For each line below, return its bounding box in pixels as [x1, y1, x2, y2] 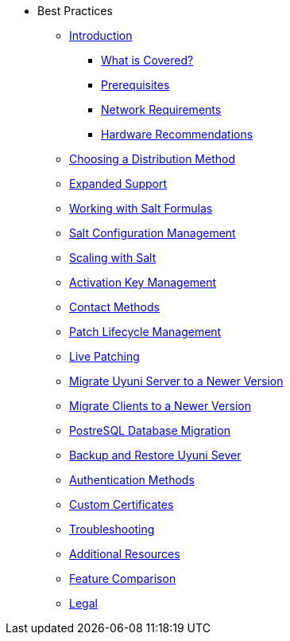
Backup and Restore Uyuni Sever [69, 448, 242, 462]
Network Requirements [101, 103, 222, 116]
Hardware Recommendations [101, 127, 253, 141]
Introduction [69, 29, 133, 42]
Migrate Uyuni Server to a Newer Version [69, 374, 284, 388]
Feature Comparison [69, 572, 176, 585]
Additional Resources [69, 547, 180, 561]
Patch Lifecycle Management [69, 325, 222, 338]
